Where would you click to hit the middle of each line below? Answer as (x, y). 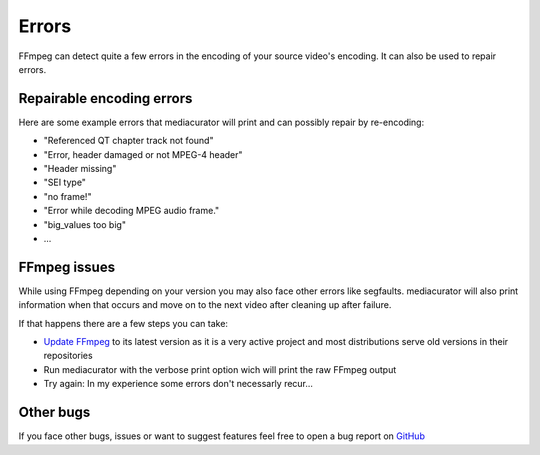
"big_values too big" (85, 224)
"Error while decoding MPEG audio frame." (131, 211)
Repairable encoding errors (105, 98)
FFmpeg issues (66, 266)
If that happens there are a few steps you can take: (123, 323)
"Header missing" (80, 169)
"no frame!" (67, 196)
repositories (68, 356)
